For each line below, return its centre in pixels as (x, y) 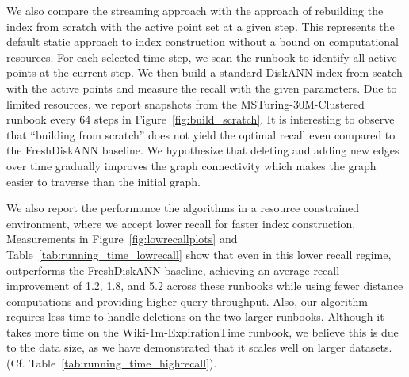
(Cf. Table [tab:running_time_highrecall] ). (112, 363)
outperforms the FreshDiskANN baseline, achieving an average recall (173, 270)
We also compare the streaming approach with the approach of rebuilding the (195, 10)
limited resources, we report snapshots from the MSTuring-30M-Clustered (185, 103)
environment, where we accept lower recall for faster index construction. (181, 223)
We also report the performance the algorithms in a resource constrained (183, 208)
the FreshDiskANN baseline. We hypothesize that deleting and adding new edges (203, 150)
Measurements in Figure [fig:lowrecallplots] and (122, 239)
